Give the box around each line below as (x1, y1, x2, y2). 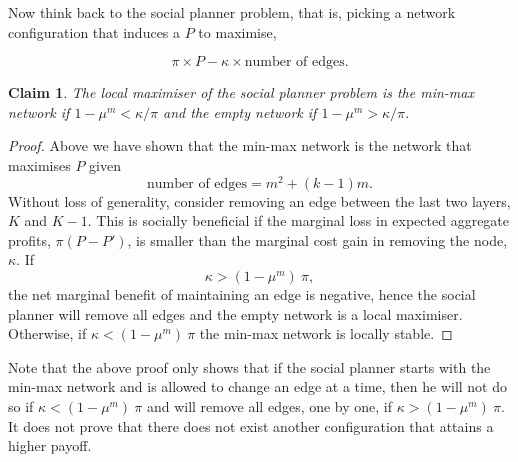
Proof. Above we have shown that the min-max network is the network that (8, 135, 472, 156)
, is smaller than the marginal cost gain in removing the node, (127, 229, 508, 250)
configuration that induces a (8, 21, 181, 42)
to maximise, (198, 21, 277, 42)
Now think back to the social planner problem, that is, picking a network (8, 2, 456, 22)
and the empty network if (163, 101, 317, 122)
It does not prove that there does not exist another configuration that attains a (8, 415, 494, 436)
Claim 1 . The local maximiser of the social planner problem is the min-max (8, 82, 474, 103)
